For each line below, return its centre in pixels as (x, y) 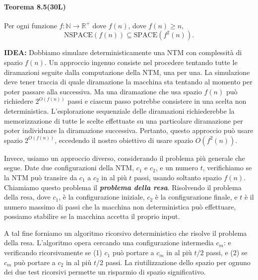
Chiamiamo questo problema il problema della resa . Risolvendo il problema (123, 187)
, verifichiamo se (227, 168)
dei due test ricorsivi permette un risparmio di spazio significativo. (105, 272)
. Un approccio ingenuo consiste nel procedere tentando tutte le (141, 62)
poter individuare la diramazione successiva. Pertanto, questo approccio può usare (129, 130)
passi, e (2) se (227, 252)
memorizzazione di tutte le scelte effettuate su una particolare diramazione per (124, 120)
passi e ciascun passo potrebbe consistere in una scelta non (157, 101)
